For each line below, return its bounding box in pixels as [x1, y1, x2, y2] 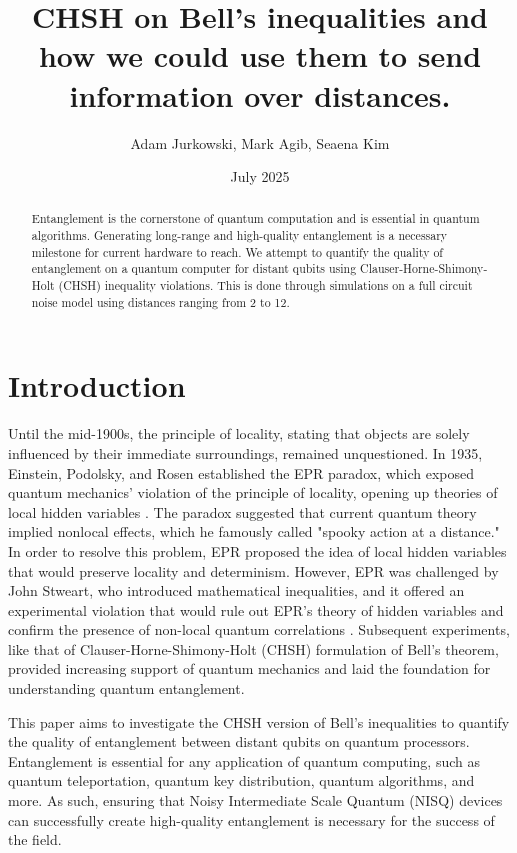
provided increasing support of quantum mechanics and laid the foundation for [8, 658, 491, 679]
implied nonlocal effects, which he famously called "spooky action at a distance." [8, 521, 500, 542]
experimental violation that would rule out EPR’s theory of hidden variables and [8, 599, 504, 620]
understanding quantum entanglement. [8, 678, 245, 699]
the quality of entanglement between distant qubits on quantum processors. [8, 731, 470, 752]
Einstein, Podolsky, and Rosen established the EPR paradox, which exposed [8, 462, 475, 483]
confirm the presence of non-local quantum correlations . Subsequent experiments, [8, 619, 510, 640]
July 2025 [230, 166, 290, 187]
